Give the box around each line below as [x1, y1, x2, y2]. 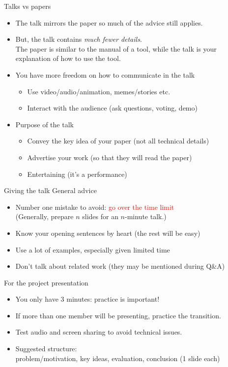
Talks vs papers [4, 1, 51, 11]
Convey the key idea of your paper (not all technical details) [27, 136, 209, 146]
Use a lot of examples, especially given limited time [15, 244, 170, 254]
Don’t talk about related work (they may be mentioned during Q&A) [15, 261, 225, 271]
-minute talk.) [125, 211, 167, 222]
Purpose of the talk [15, 119, 74, 129]
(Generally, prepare [15, 211, 74, 222]
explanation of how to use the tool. [15, 53, 121, 63]
